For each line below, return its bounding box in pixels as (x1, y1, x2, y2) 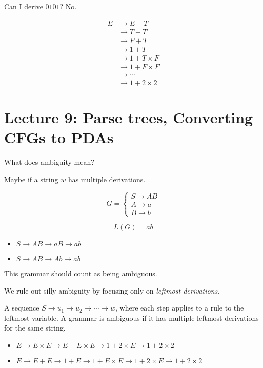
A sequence (4, 302, 39, 313)
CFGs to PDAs (4, 127, 114, 148)
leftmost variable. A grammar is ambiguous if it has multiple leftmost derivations (4, 312, 259, 323)
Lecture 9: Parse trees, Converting (4, 107, 253, 128)
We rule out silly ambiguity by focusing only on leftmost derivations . (4, 285, 220, 296)
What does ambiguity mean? (4, 157, 94, 167)
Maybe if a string (4, 173, 58, 184)
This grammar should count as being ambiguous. (4, 267, 157, 278)
